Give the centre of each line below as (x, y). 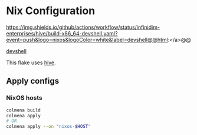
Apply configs (33, 81)
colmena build (24, 110)
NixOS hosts (24, 98)
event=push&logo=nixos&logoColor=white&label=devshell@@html (87, 39)
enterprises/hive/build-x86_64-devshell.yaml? (62, 33)
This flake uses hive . (31, 62)
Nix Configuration (51, 11)
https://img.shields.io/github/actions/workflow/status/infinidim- (83, 27)
